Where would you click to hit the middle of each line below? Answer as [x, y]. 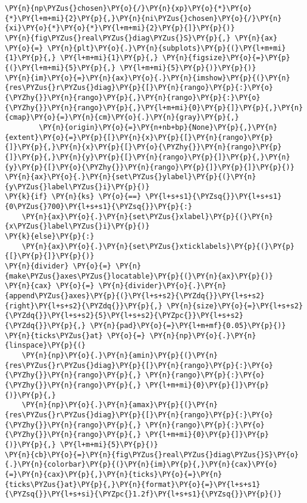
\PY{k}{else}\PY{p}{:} [50, 237]
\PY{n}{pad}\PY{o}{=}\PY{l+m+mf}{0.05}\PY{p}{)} [188, 326]
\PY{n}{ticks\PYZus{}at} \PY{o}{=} [75, 335]
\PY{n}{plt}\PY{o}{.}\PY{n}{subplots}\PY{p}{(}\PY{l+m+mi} [167, 48]
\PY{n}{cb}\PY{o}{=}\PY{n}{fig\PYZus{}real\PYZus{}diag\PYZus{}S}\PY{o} [152, 454]
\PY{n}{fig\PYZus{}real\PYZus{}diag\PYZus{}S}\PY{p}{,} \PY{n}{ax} [141, 38]
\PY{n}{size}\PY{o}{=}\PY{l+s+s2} [235, 306]
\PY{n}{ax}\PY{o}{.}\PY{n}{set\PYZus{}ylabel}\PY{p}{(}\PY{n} [131, 177]
